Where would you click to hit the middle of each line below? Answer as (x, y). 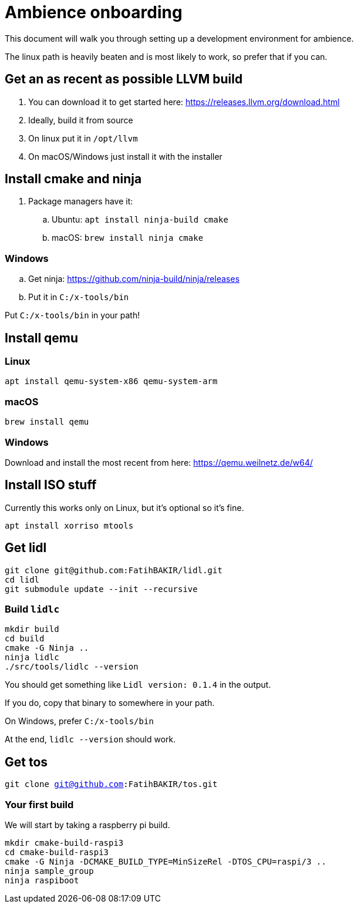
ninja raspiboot (42, 880)
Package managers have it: (81, 201)
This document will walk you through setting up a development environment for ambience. (179, 38)
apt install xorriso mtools (69, 525)
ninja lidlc (32, 658)
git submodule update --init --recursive (101, 589)
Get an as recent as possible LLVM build (124, 79)
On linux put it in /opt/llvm (83, 138)
